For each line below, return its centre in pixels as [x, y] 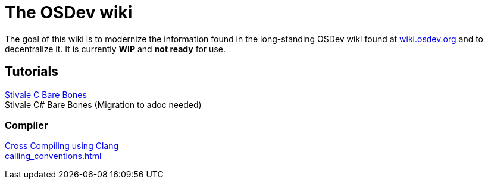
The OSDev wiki [69, 12]
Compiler [26, 125]
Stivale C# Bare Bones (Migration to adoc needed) [103, 104]
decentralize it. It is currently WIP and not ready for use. [115, 49]
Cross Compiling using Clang [62, 146]
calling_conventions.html [53, 156]
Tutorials [32, 72]
